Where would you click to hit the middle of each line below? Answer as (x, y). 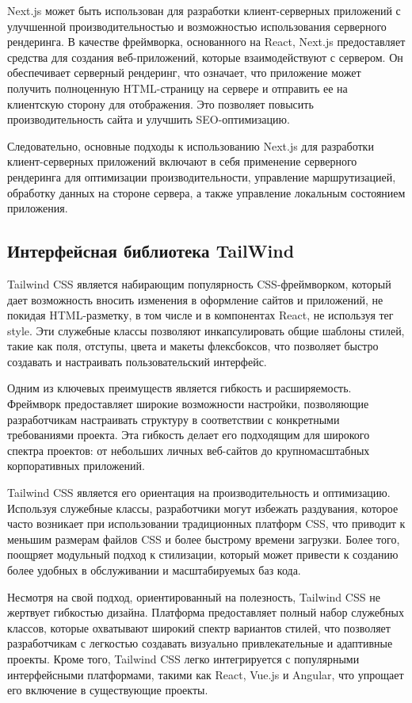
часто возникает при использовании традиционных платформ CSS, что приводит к (206, 523)
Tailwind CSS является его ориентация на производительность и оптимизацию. (199, 493)
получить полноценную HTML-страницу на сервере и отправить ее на (177, 88)
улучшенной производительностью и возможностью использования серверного (197, 26)
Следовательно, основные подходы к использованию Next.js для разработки (191, 145)
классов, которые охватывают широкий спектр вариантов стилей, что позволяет (199, 627)
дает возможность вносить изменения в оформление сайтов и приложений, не (195, 299)
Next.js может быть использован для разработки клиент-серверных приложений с (204, 10)
